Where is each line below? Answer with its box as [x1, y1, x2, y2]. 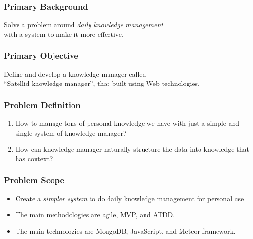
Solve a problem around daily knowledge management [4, 19, 163, 30]
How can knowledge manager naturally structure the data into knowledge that [15, 144, 249, 154]
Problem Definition [4, 99, 81, 111]
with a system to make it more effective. [4, 29, 124, 39]
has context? [15, 153, 53, 163]
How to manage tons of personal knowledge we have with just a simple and [15, 118, 240, 128]
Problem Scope [4, 174, 65, 186]
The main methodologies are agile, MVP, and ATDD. [15, 209, 175, 220]
